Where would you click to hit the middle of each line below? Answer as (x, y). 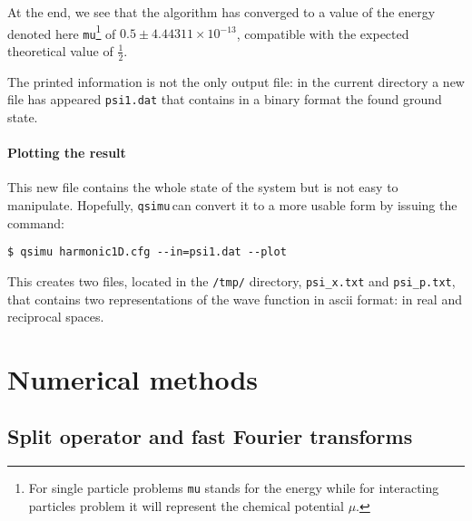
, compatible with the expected (323, 33)
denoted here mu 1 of (62, 32)
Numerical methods (133, 378)
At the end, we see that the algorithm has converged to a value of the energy (221, 12)
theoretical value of (60, 50)
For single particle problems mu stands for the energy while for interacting (234, 488)
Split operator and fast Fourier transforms (210, 436)
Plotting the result (67, 153)
